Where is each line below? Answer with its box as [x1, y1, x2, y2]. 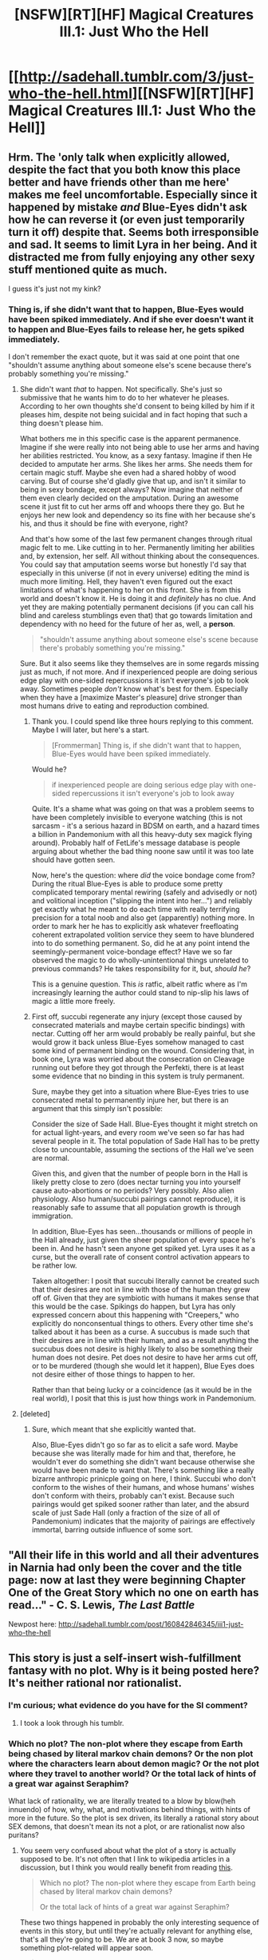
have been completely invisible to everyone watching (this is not [31, 813, 243, 823]
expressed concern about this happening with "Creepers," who [31, 1310, 239, 1320]
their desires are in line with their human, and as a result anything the [31, 1336, 259, 1345]
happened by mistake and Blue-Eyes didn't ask [8, 200, 247, 213]
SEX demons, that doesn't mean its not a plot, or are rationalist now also [8, 1822, 246, 1831]
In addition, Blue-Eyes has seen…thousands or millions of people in [31, 1227, 253, 1237]
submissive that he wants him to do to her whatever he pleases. [19, 393, 230, 403]
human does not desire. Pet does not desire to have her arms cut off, [31, 1352, 258, 1362]
